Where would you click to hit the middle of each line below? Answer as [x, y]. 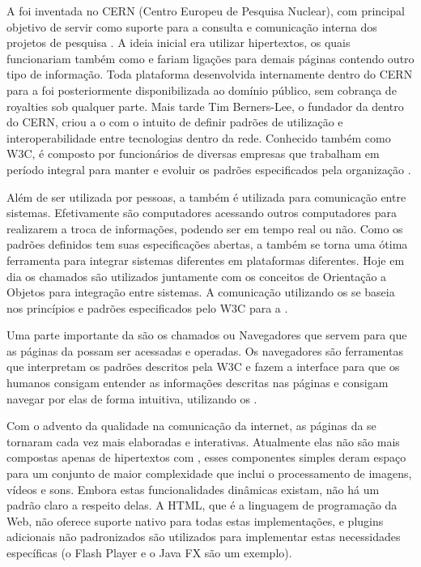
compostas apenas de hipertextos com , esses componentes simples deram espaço [206, 457]
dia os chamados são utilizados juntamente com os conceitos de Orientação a [197, 276]
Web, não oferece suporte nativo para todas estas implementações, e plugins [195, 520]
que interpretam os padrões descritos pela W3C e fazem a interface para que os [203, 367]
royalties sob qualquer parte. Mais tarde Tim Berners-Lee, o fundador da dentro [205, 106]
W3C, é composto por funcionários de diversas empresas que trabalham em [193, 153]
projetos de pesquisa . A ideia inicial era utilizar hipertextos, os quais [179, 43]
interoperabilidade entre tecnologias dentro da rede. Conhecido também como [199, 137]
